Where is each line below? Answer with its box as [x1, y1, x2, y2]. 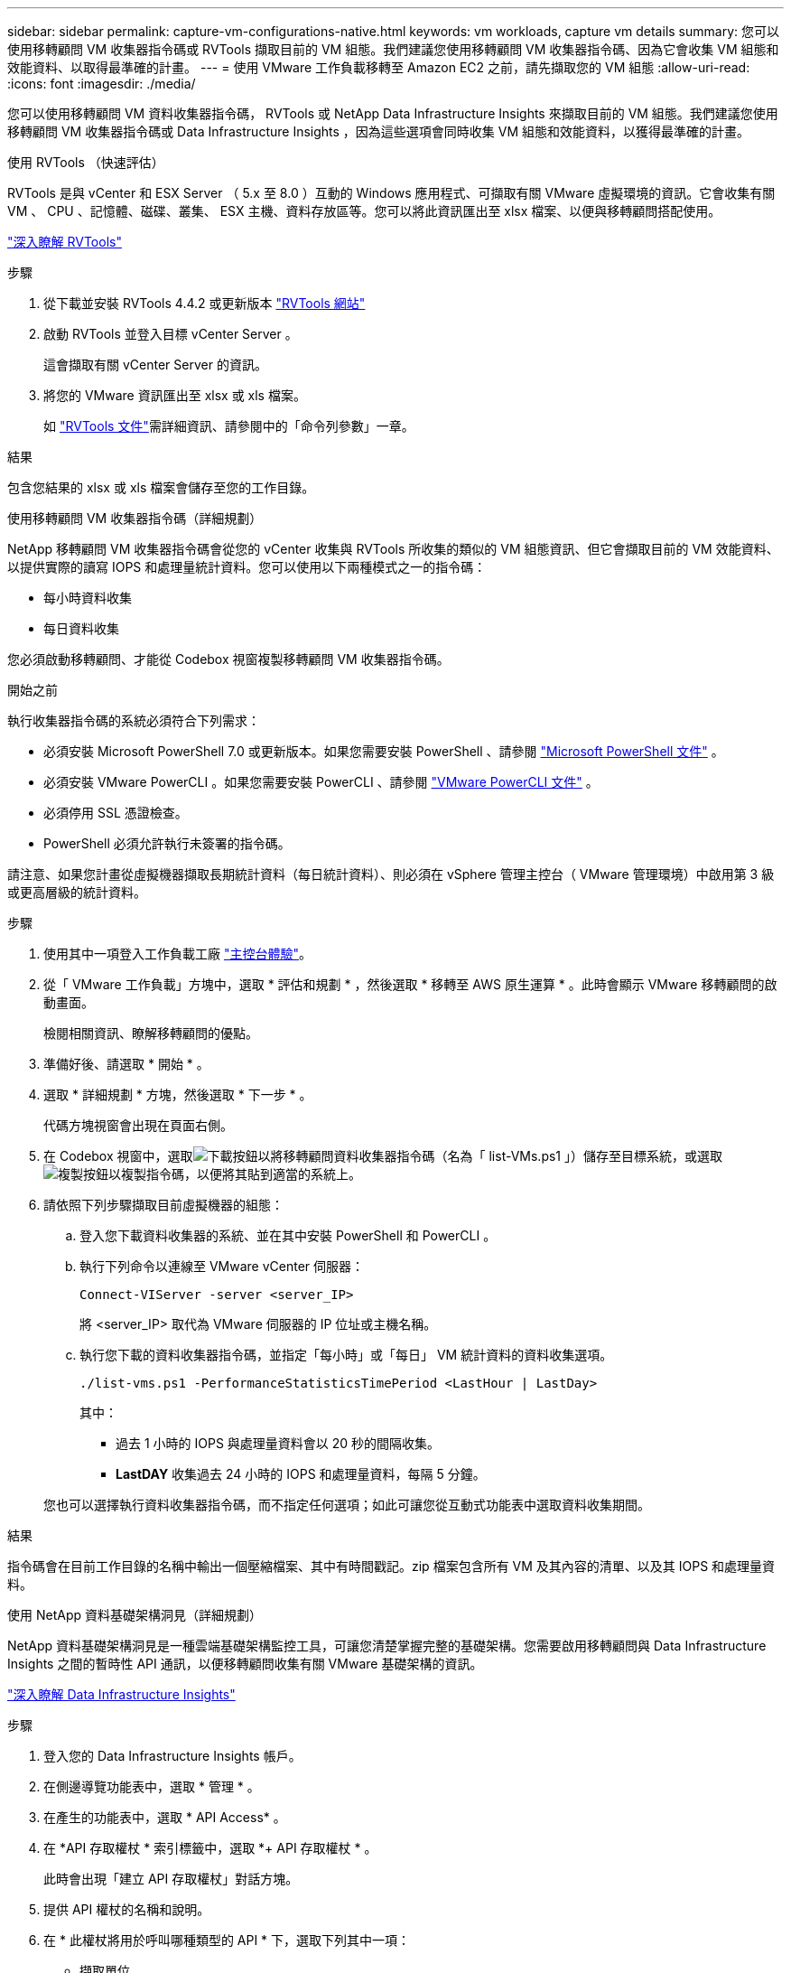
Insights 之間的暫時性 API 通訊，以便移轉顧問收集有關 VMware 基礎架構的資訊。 [7, 1656, 483, 1671]
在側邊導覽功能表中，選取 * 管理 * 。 [43, 1779, 260, 1794]
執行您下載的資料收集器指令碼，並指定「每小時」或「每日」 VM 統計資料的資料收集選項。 [79, 1347, 613, 1362]
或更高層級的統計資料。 [7, 884, 146, 900]
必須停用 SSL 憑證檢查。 [43, 805, 188, 820]
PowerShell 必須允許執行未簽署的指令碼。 [43, 836, 291, 851]
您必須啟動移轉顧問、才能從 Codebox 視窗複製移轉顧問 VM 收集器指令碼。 [7, 651, 450, 667]
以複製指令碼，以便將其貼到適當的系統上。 [108, 1166, 361, 1182]
